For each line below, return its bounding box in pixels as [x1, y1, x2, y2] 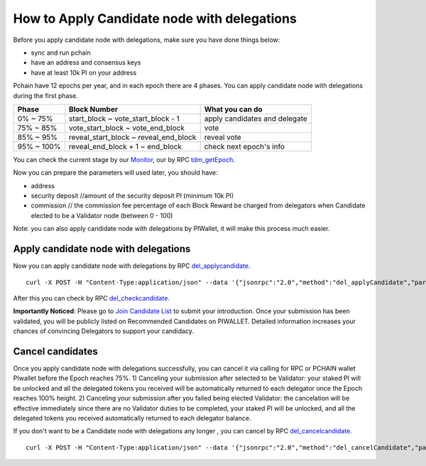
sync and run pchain [31, 48, 92, 57]
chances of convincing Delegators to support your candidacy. [13, 327, 195, 335]
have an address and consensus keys [31, 58, 141, 67]
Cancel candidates [13, 345, 99, 357]
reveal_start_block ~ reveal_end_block [68, 132, 197, 142]
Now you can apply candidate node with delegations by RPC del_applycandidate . [13, 261, 251, 270]
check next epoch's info [204, 141, 285, 151]
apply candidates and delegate [204, 114, 308, 124]
